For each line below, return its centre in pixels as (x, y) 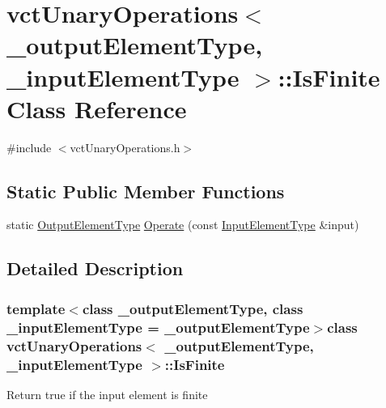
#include (29, 147)
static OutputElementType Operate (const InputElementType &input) (183, 225)
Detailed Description (95, 268)
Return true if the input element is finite (107, 394)
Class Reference (97, 108)
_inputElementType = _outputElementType (158, 327)
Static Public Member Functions (146, 191)
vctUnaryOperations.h (125, 147)
